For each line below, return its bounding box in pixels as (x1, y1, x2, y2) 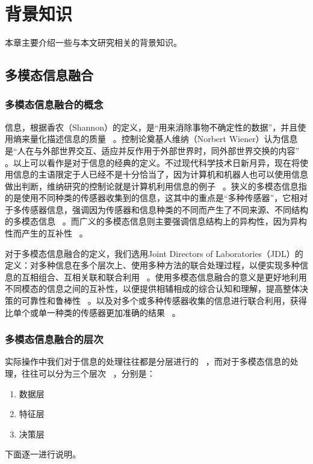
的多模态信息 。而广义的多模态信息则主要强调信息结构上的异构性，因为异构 (5, 215, 307, 227)
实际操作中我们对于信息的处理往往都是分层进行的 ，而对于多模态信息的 (5, 355, 290, 368)
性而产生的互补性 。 (5, 227, 88, 240)
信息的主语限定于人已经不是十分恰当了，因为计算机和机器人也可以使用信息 (13, 168, 308, 181)
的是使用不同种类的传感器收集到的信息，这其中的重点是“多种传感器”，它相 (5, 191, 300, 204)
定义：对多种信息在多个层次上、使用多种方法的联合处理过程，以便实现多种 (5, 259, 300, 271)
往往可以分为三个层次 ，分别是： (21, 367, 155, 380)
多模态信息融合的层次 (5, 332, 104, 347)
